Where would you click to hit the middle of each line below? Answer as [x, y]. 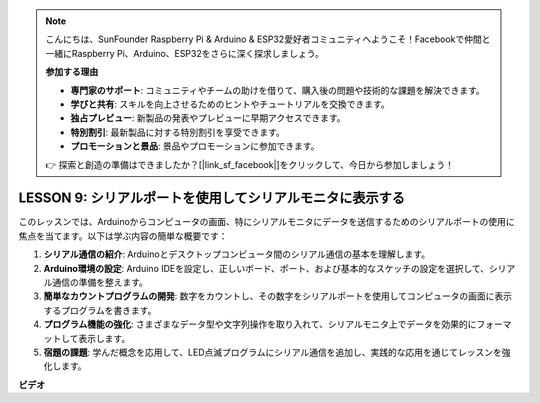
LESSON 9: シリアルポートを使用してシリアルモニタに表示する [211, 198]
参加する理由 [72, 72]
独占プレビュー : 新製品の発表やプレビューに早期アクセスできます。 [208, 118]
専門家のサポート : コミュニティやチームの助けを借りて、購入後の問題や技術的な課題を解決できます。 [277, 90]
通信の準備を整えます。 [100, 282]
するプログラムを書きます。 [100, 310]
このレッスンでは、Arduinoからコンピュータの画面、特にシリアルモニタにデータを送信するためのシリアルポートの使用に [266, 222]
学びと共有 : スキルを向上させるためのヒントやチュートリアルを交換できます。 [230, 104]
